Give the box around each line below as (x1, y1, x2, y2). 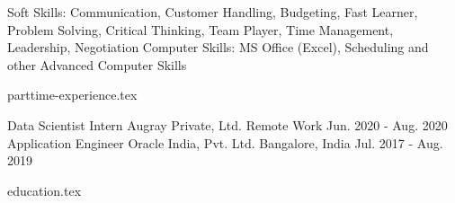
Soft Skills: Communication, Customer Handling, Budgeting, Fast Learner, (7, 3, 418, 21)
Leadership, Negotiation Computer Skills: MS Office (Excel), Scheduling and (7, 38, 429, 57)
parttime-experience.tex (7, 85, 138, 104)
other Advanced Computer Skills (7, 55, 187, 74)
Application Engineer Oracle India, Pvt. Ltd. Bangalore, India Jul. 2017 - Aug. (7, 133, 443, 152)
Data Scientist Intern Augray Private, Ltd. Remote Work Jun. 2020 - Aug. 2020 (7, 115, 448, 134)
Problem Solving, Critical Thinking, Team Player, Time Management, (7, 20, 394, 39)
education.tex (7, 181, 82, 199)
